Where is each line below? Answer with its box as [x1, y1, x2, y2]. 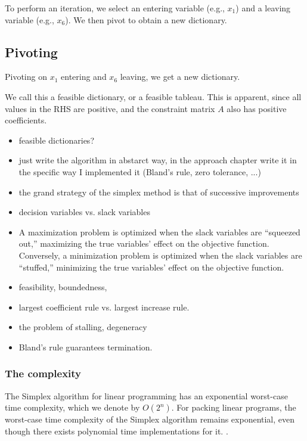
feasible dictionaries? [18, 133, 94, 146]
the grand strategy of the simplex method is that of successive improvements [18, 185, 299, 198]
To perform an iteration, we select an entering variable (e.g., [5, 2, 225, 14]
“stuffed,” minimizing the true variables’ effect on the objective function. [18, 260, 284, 273]
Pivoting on [5, 70, 47, 83]
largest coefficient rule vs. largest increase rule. [18, 300, 190, 313]
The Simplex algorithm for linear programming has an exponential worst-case [5, 389, 288, 402]
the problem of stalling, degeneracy [18, 321, 147, 333]
